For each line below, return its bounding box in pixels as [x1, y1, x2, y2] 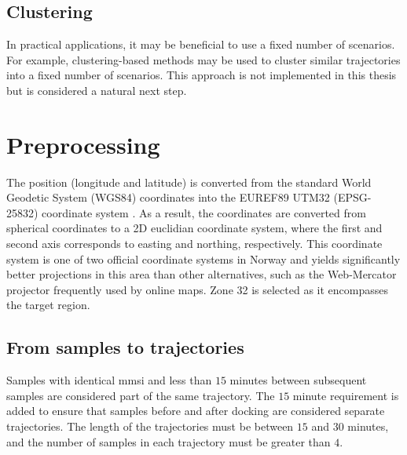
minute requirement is [292, 387, 399, 403]
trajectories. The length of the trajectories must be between [6, 418, 294, 435]
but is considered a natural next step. [6, 82, 187, 98]
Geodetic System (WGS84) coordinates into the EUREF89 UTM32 [6, 189, 330, 206]
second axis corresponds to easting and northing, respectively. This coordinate [6, 235, 383, 252]
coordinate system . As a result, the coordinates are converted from [42, 204, 366, 220]
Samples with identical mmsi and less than [6, 372, 212, 388]
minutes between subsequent [229, 372, 367, 388]
